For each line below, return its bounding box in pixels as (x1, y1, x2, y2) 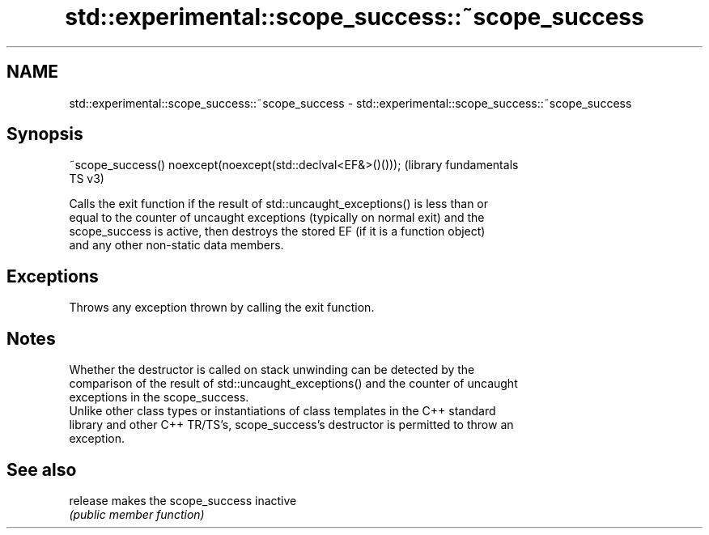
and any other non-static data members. (69, 238, 284, 253)
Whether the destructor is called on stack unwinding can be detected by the (69, 363, 475, 377)
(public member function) (69, 507, 205, 521)
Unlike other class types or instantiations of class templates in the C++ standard (69, 404, 496, 418)
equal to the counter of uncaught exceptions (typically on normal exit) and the (69, 210, 485, 225)
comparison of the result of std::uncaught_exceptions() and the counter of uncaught (69, 376, 518, 391)
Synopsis (6, 124, 83, 145)
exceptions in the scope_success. (69, 390, 249, 405)
